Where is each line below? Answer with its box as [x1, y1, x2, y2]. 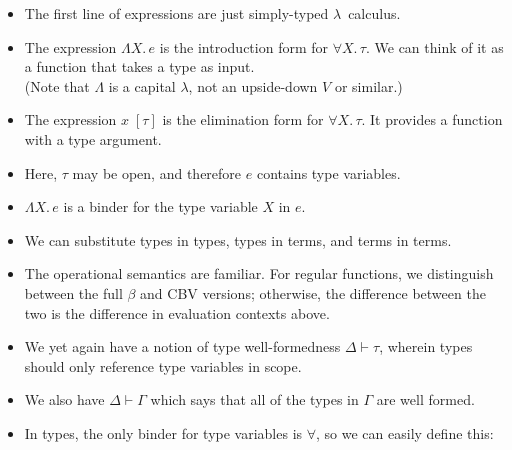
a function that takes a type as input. [24, 56, 255, 77]
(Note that [24, 75, 90, 96]
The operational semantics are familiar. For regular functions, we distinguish [24, 263, 494, 284]
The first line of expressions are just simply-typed [24, 3, 329, 23]
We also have [24, 389, 105, 410]
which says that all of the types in [150, 389, 359, 410]
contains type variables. [256, 162, 401, 183]
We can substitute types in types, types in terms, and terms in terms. [24, 229, 452, 250]
